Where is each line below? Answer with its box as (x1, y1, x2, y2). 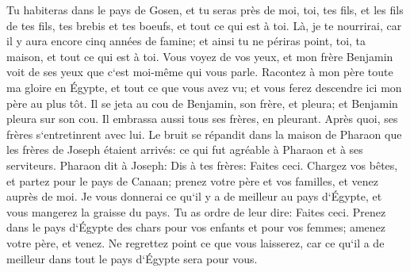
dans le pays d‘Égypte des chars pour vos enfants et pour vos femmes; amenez (6, 219, 386, 236)
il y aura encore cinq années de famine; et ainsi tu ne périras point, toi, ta (6, 33, 366, 49)
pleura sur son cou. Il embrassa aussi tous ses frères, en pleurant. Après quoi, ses (6, 110, 398, 127)
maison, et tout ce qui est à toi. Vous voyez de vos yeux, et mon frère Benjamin (6, 48, 393, 64)
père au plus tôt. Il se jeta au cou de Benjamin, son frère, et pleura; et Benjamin (6, 94, 398, 111)
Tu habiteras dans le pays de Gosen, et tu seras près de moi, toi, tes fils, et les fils (6, 2, 404, 17)
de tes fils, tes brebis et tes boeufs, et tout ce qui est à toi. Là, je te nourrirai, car (6, 17, 402, 33)
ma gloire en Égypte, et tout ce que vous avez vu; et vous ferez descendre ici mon (6, 79, 402, 95)
